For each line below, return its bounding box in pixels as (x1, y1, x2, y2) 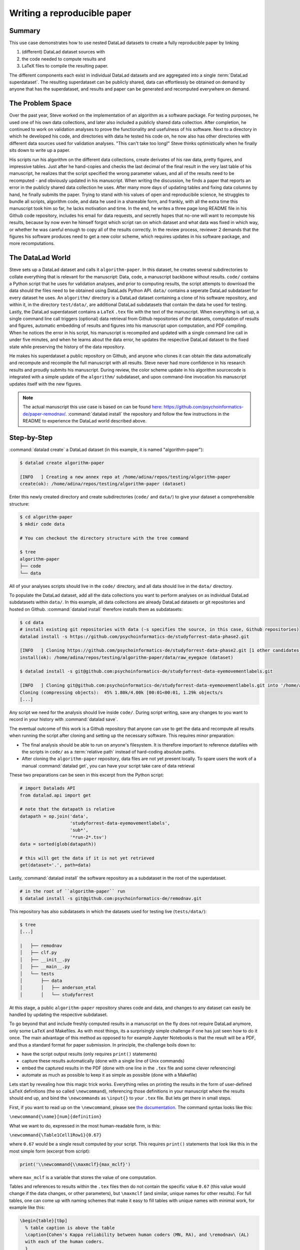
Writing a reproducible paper (9, 7, 132, 18)
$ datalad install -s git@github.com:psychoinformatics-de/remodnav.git (19, 895, 202, 901)
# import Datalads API (19, 785, 75, 791)
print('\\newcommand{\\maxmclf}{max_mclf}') (19, 1161, 131, 1167)
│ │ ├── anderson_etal (19, 985, 97, 990)
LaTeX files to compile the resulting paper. (21, 63, 108, 69)
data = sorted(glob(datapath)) (19, 841, 97, 847)
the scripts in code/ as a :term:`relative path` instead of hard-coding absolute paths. (21, 748, 196, 754)
